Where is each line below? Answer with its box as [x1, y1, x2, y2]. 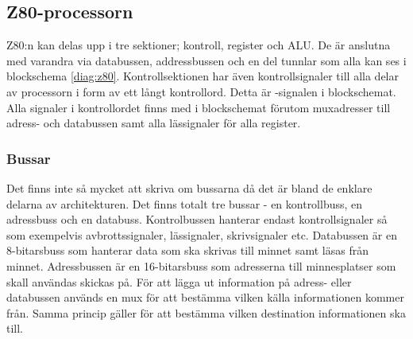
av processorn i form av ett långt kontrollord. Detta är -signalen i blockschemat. [6, 83, 396, 99]
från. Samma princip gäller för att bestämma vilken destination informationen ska [6, 304, 406, 321]
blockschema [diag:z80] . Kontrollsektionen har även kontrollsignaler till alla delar [6, 68, 399, 84]
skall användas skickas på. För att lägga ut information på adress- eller [6, 273, 352, 290]
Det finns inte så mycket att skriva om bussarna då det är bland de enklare [6, 179, 372, 196]
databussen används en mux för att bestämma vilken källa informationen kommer [6, 289, 404, 306]
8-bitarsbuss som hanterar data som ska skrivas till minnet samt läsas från [6, 242, 369, 259]
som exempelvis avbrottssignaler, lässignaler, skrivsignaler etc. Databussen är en [6, 226, 397, 243]
